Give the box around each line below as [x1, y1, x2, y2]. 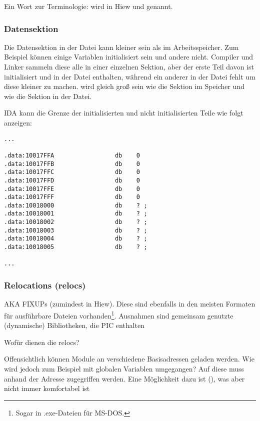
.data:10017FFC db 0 [4, 168, 140, 176]
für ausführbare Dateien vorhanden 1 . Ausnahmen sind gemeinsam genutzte [4, 308, 233, 320]
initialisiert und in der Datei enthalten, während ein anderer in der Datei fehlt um [4, 71, 255, 81]
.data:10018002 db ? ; [4, 218, 147, 226]
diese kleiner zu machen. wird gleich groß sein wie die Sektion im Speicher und [4, 81, 244, 91]
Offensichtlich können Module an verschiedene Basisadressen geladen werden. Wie [4, 353, 254, 364]
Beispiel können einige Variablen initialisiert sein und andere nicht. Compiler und [4, 51, 253, 62]
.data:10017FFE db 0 [4, 185, 140, 192]
